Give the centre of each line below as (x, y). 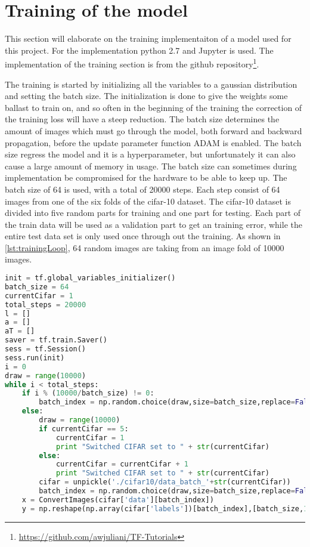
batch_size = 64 (37, 287)
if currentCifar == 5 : (84, 429)
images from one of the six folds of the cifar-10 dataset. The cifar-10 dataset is (148, 201)
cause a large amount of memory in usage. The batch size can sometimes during (151, 166)
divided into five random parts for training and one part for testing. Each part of (153, 213)
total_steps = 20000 (46, 305)
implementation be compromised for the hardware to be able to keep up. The (146, 177)
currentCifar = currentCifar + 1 (122, 464)
